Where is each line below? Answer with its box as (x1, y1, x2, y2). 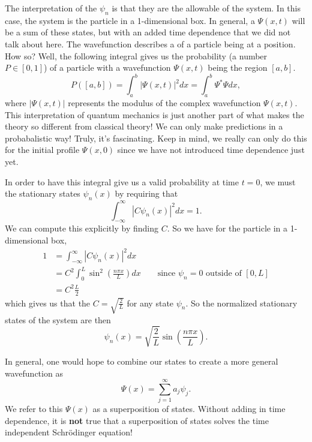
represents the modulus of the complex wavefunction (68, 97, 261, 109)
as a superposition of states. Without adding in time (92, 402, 286, 415)
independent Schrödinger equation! (5, 426, 133, 438)
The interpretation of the (5, 2, 97, 14)
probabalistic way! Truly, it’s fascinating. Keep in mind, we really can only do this (5, 131, 307, 144)
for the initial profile (5, 143, 80, 156)
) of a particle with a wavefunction (43, 61, 171, 74)
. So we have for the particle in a (167, 222, 288, 234)
